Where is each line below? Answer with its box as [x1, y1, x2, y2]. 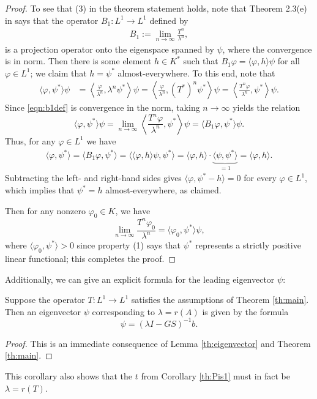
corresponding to [92, 305, 155, 318]
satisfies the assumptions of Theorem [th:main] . [131, 293, 309, 306]
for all [277, 54, 300, 67]
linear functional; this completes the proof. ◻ [5, 252, 176, 264]
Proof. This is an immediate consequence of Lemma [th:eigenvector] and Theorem [5, 337, 311, 349]
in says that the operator [5, 13, 99, 26]
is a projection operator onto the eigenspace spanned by [5, 42, 214, 55]
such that [183, 54, 218, 67]
